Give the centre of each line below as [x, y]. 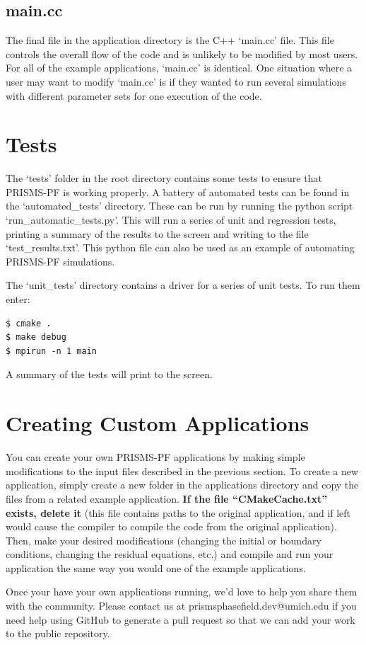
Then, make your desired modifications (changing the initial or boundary [164, 540]
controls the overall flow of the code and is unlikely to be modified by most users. [182, 53]
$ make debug [36, 337]
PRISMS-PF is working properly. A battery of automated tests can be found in [178, 192]
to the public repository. [58, 633]
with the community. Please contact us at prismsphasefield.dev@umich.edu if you [181, 606]
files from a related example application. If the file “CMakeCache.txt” [167, 498]
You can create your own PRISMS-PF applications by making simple [155, 457]
